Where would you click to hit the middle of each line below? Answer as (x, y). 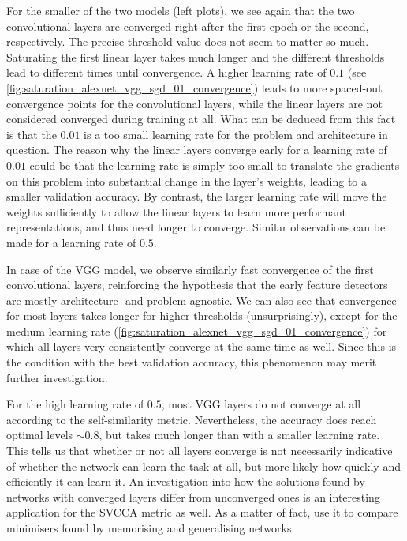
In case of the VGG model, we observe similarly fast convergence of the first (190, 269)
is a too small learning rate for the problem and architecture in (236, 134)
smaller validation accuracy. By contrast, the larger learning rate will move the (197, 196)
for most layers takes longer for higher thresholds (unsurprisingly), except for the (202, 316)
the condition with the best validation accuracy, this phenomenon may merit (192, 362)
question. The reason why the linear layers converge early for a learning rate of (197, 150)
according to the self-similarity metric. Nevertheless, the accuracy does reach (192, 419)
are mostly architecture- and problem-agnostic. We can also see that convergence (202, 300)
